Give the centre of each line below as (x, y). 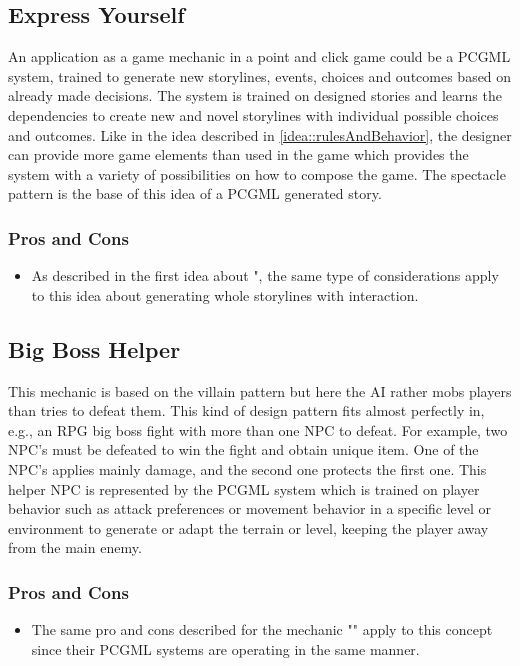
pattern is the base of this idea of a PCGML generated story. (195, 193)
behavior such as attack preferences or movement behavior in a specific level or (250, 508)
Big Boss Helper (94, 348)
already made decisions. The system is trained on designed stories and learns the (255, 95)
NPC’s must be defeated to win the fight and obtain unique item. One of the (243, 449)
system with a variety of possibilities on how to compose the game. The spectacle (257, 173)
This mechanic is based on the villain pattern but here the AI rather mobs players (260, 390)
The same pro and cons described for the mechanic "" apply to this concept (262, 629)
